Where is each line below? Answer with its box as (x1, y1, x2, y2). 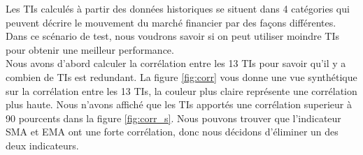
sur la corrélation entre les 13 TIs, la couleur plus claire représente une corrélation (6, 83, 357, 98)
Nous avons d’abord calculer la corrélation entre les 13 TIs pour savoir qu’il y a (6, 56, 346, 71)
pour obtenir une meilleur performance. (6, 42, 174, 57)
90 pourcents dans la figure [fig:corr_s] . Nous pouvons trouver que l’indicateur (6, 110, 341, 125)
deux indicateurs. (6, 138, 79, 152)
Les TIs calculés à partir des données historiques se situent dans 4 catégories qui (6, 1, 350, 15)
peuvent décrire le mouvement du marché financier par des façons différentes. (6, 15, 336, 29)
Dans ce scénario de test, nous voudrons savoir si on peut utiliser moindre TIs (6, 29, 340, 43)
